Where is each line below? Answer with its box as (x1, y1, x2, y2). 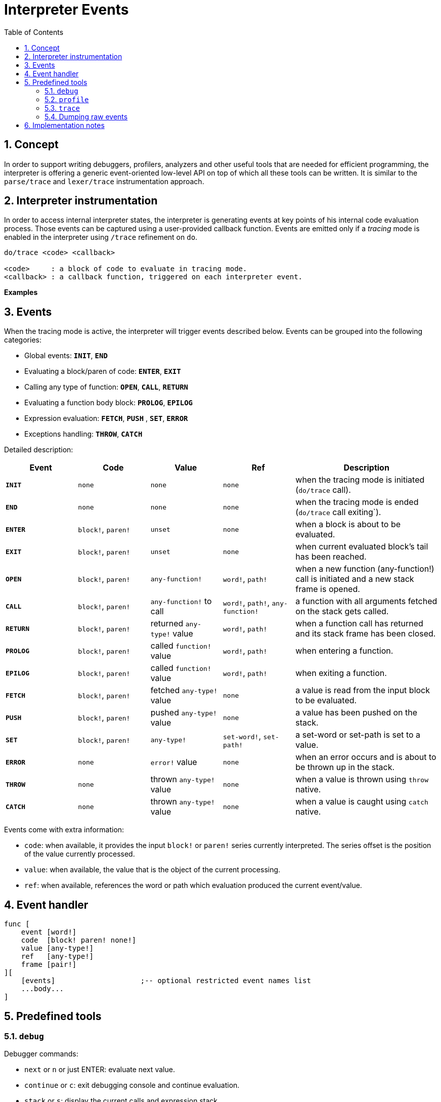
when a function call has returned (295, 618, 423, 629)
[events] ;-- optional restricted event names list (21, 977, 311, 985)
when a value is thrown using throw (295, 774, 429, 785)
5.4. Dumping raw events (45, 112, 128, 121)
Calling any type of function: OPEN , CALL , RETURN (24, 383, 189, 392)
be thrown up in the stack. (295, 762, 395, 773)
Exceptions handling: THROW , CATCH (24, 430, 143, 439)
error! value (150, 757, 197, 768)
